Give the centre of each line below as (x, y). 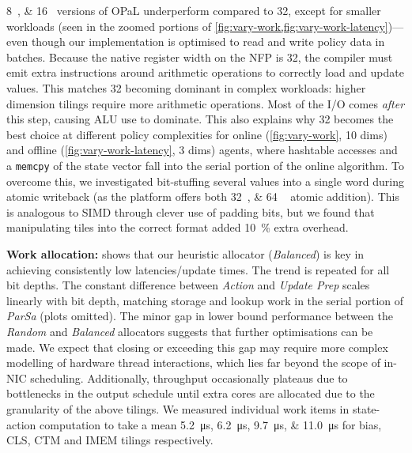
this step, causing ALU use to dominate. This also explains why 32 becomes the (200, 119)
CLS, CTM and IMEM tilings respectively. (110, 440)
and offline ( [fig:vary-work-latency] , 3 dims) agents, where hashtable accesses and (202, 150)
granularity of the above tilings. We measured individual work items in (178, 408)
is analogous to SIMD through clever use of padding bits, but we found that (191, 211)
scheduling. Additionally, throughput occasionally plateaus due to (189, 377)
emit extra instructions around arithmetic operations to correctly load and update (205, 72)
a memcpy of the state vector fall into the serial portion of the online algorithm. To (205, 165)
